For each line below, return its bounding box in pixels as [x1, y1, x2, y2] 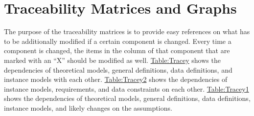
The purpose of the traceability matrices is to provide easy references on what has [4, 26, 250, 37]
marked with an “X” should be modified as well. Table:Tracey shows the [4, 55, 221, 65]
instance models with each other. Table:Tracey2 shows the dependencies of [4, 74, 228, 84]
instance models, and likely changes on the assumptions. [4, 102, 172, 113]
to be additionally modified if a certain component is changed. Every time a [4, 36, 231, 46]
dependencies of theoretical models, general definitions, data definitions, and [4, 64, 232, 75]
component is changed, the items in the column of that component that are [4, 45, 230, 56]
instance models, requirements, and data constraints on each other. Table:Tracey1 [4, 83, 249, 94]
